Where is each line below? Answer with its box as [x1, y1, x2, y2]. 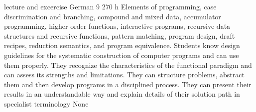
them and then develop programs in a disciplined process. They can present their [4, 79, 252, 89]
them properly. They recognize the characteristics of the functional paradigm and [4, 59, 252, 70]
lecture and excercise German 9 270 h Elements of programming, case [4, 1, 217, 11]
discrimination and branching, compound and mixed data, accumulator [4, 11, 221, 21]
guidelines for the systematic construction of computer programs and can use [4, 50, 239, 60]
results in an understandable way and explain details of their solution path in [4, 89, 240, 99]
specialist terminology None [4, 98, 89, 109]
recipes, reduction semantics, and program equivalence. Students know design [4, 40, 240, 51]
